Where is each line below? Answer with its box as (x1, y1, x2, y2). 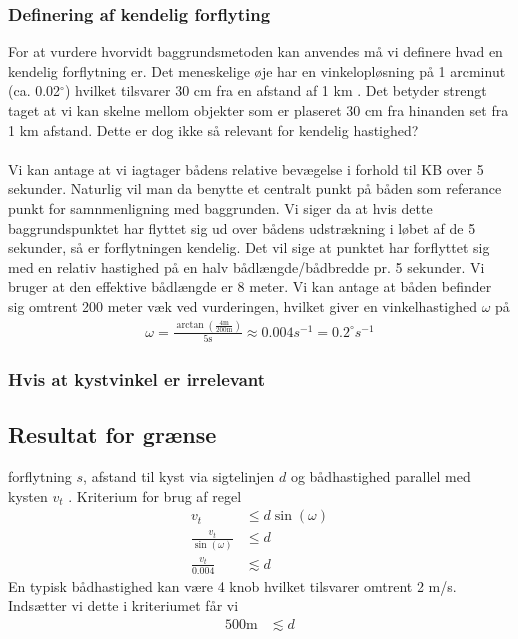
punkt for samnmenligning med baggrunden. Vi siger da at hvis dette (8, 197, 433, 218)
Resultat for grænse (8, 419, 217, 450)
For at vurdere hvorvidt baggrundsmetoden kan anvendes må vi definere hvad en (8, 41, 503, 62)
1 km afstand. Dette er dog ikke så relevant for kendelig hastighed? (8, 119, 419, 140)
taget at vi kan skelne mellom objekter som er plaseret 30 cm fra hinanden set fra (8, 100, 509, 120)
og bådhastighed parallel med (290, 466, 471, 487)
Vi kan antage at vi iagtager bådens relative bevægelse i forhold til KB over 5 (8, 158, 484, 179)
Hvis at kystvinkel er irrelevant (8, 367, 266, 392)
